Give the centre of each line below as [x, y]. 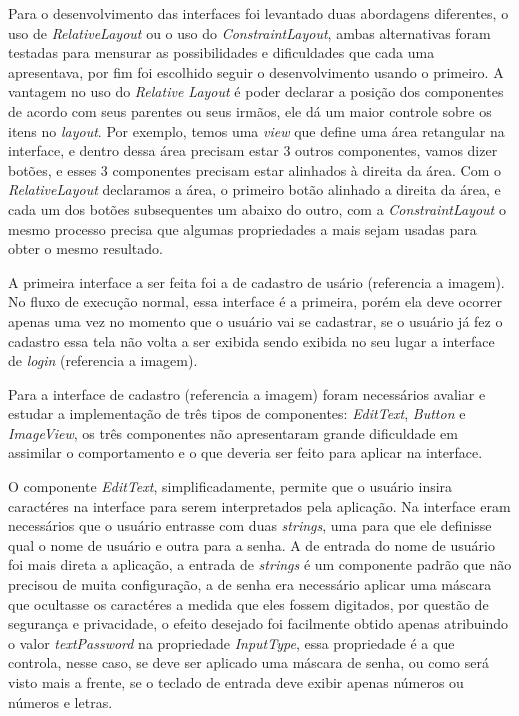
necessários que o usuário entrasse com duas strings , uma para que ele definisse [250, 525]
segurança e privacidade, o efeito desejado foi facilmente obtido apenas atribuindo [258, 623]
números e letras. [60, 701]
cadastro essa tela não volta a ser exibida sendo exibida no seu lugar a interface [251, 340]
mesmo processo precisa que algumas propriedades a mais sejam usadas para [242, 228]
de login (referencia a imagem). [103, 360]
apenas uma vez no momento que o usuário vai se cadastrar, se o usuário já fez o [255, 320]
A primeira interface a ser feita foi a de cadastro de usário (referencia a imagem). [256, 281]
